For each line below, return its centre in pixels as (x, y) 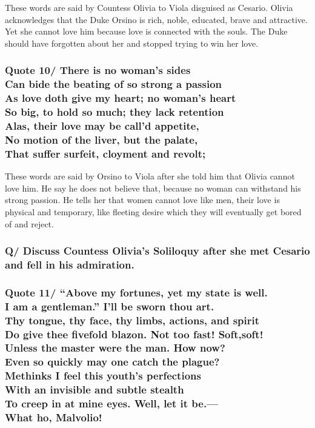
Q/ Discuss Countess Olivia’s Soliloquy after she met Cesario (157, 251)
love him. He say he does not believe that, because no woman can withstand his (153, 188)
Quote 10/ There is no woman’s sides (98, 70)
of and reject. (29, 223)
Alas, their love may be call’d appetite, (102, 125)
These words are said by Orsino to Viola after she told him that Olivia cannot (150, 176)
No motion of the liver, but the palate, (101, 139)
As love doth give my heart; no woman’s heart (121, 98)
